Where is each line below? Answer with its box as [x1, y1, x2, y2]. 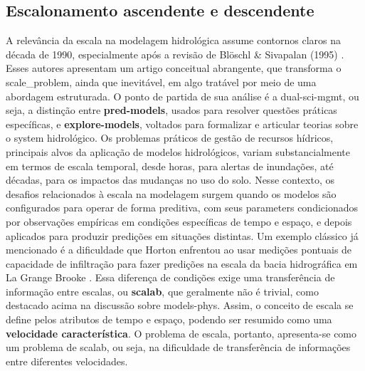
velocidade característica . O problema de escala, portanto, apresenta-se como [6, 325, 357, 340]
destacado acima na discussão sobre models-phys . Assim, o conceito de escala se [6, 298, 354, 313]
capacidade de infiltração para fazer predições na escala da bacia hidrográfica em [6, 256, 358, 271]
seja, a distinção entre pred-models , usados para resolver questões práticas [6, 103, 337, 117]
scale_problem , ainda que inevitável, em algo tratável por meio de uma [6, 74, 317, 89]
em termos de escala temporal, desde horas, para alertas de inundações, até [6, 158, 334, 173]
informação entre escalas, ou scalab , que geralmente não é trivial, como [6, 283, 319, 298]
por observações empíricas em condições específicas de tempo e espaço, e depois [6, 214, 352, 229]
